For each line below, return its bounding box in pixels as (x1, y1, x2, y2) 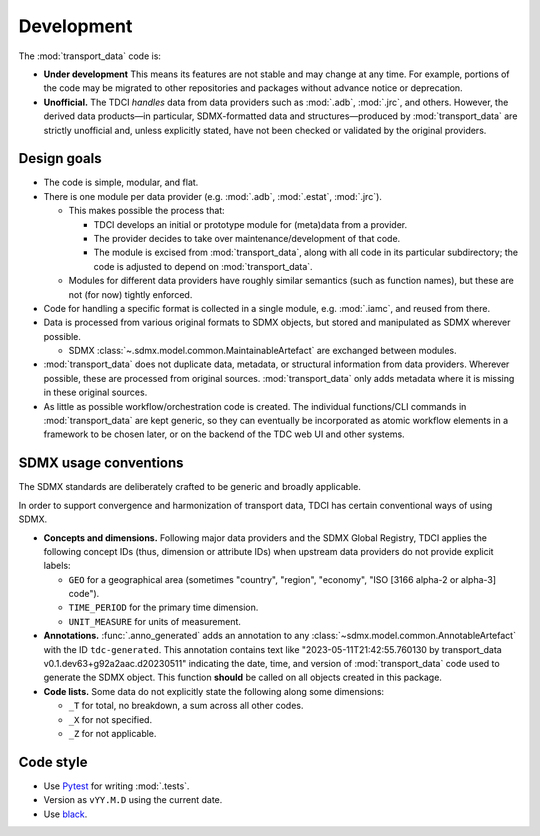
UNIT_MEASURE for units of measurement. (68, 615, 242, 627)
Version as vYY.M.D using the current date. (43, 794, 223, 806)
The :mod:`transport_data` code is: (18, 50, 162, 62)
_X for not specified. (68, 713, 153, 725)
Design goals (18, 150, 102, 167)
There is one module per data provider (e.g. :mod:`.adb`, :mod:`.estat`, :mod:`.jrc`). (43, 190, 382, 202)
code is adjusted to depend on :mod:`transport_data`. (93, 260, 314, 272)
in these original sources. (43, 386, 148, 399)
